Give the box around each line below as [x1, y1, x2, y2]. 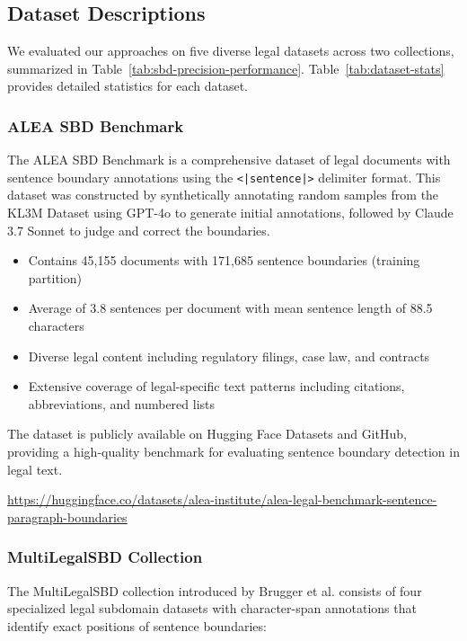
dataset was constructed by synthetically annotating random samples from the [7, 185, 439, 204]
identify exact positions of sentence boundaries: [7, 616, 267, 635]
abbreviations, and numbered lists [28, 394, 216, 413]
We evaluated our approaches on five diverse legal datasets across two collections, [7, 41, 454, 60]
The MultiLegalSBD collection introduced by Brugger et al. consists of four [7, 581, 422, 600]
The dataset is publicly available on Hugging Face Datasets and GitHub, [7, 424, 407, 443]
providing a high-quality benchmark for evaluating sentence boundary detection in [7, 441, 460, 460]
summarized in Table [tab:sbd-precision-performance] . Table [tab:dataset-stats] [7, 58, 445, 77]
